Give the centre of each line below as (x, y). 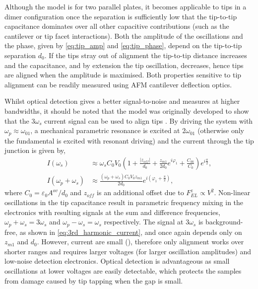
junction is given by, (35, 150)
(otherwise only (221, 130)
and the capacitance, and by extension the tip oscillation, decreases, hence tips (124, 65)
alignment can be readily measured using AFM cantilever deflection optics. (118, 84)
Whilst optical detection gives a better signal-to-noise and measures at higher (122, 101)
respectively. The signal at (144, 222)
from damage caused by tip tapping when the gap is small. (94, 280)
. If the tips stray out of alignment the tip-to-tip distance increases (146, 55)
